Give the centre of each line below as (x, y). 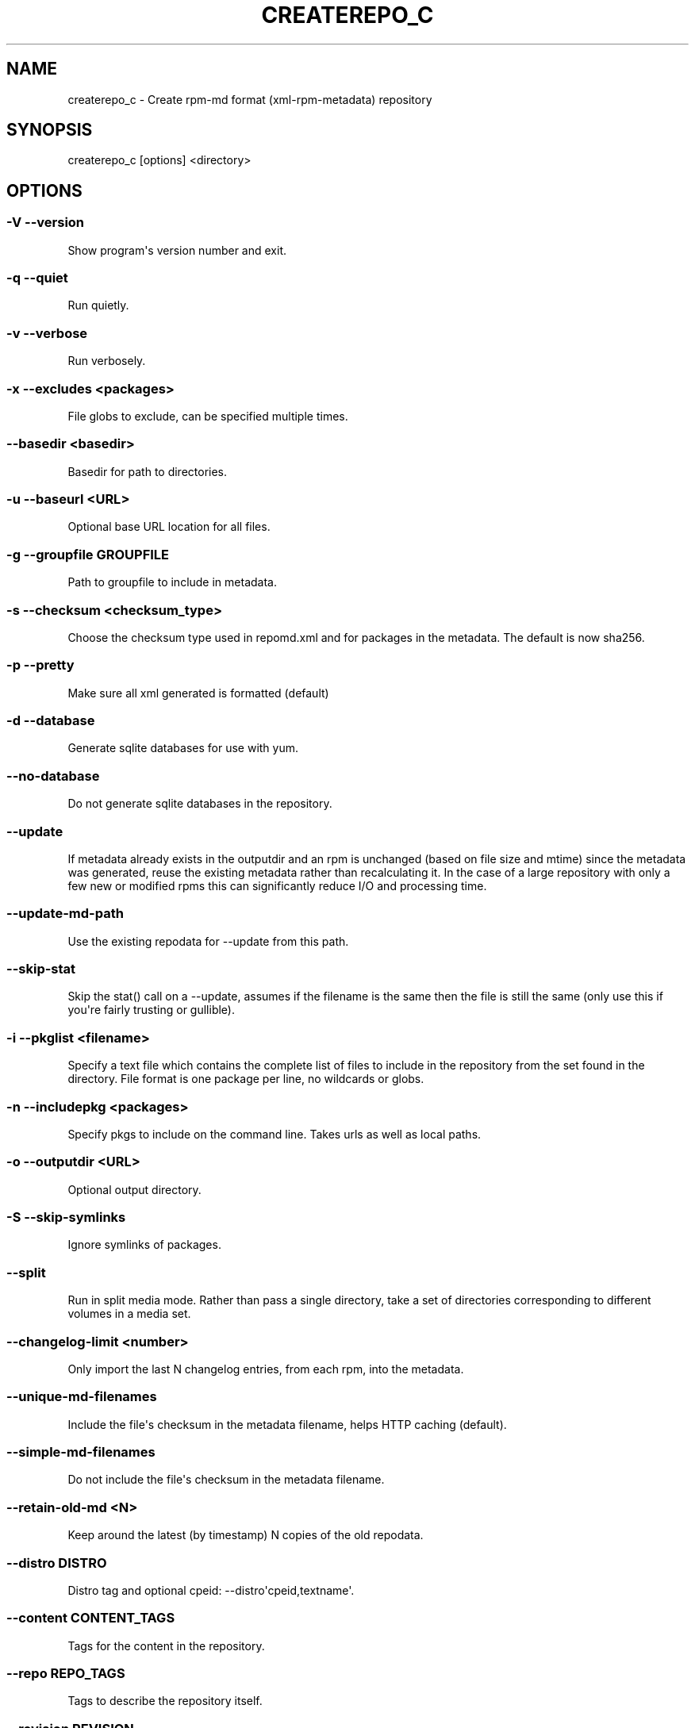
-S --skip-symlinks (66, 1217)
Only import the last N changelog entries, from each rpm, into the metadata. (266, 1369)
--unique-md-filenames (82, 1397)
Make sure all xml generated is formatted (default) (198, 693)
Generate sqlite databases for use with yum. (183, 748)
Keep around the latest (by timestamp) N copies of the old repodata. (246, 1535)
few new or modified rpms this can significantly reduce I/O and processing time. (277, 885)
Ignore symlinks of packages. (144, 1245)
